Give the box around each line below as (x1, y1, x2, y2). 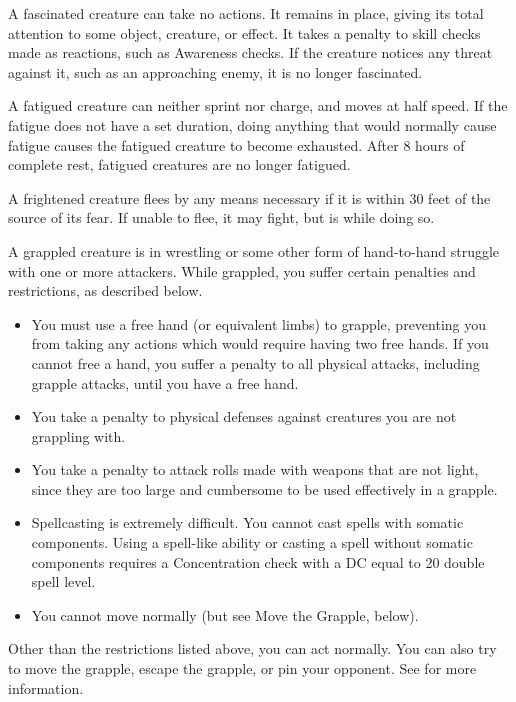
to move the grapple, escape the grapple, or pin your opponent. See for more (8, 658, 477, 679)
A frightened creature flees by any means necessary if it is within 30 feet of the (8, 187, 491, 208)
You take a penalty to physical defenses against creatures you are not (31, 406, 457, 427)
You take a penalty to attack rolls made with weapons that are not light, (31, 459, 479, 480)
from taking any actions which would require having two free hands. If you (31, 333, 489, 354)
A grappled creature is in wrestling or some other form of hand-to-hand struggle (8, 240, 500, 261)
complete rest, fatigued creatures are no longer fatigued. (8, 154, 351, 175)
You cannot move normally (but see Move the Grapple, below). (31, 604, 419, 625)
